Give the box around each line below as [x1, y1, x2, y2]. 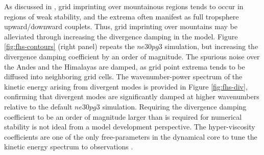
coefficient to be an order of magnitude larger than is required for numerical [4, 111, 242, 122]
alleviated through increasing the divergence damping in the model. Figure [4, 31, 238, 41]
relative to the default [4, 101, 73, 112]
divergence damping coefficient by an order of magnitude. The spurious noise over [4, 51, 260, 61]
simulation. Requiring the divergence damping [102, 101, 247, 112]
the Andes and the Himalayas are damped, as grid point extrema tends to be [4, 61, 245, 72]
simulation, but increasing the [164, 41, 258, 52]
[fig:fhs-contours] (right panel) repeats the [4, 41, 135, 52]
